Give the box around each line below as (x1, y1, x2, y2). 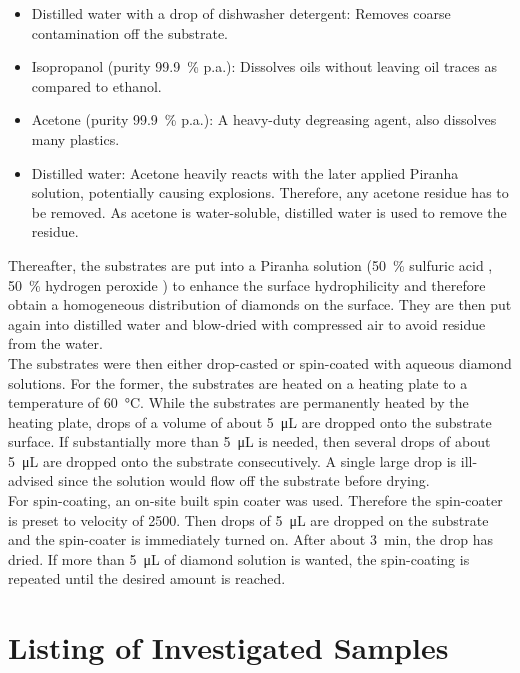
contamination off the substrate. (31, 22, 228, 43)
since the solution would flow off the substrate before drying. (58, 470, 430, 491)
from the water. (8, 333, 103, 354)
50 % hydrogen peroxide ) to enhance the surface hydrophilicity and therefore (8, 274, 486, 295)
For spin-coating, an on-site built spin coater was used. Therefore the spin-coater (8, 490, 503, 511)
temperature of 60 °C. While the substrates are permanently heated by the (8, 392, 469, 413)
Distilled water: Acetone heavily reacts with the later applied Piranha (31, 162, 459, 183)
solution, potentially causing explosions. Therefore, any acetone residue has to (31, 182, 509, 203)
